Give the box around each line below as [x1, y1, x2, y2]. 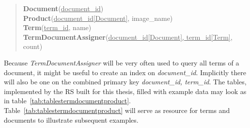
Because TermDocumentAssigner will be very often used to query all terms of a [4, 57, 239, 67]
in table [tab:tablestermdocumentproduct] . [4, 96, 131, 106]
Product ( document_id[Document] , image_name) [23, 13, 173, 23]
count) [23, 41, 43, 51]
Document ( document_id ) [23, 3, 104, 13]
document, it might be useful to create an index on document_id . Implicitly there [4, 67, 246, 77]
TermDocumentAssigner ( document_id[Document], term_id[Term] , [23, 32, 233, 42]
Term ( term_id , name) [23, 22, 92, 32]
